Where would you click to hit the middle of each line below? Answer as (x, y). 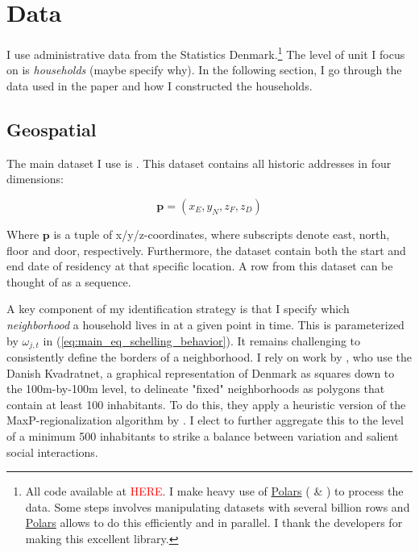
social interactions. (52, 452)
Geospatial (52, 129)
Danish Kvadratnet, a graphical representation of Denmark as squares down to (201, 372)
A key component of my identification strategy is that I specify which (178, 309)
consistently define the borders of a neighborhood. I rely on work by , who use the (209, 356)
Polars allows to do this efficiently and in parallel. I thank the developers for (214, 523)
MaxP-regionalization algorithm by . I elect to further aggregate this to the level (205, 420)
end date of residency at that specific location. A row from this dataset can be (200, 266)
